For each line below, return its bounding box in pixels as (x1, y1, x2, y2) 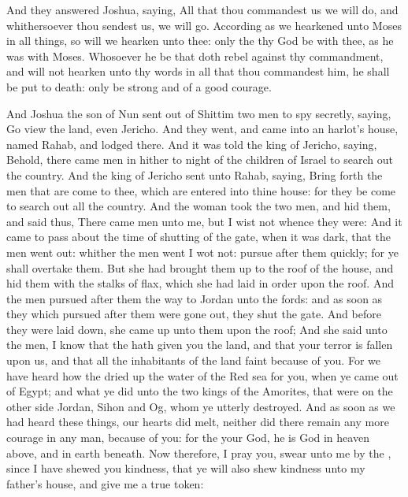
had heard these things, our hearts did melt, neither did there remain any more (6, 414, 389, 430)
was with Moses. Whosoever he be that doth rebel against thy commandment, (6, 47, 384, 64)
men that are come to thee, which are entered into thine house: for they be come (6, 182, 396, 198)
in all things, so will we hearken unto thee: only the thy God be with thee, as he (6, 32, 394, 49)
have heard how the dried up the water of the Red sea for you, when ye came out (6, 367, 399, 384)
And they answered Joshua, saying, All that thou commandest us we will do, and (6, 2, 399, 17)
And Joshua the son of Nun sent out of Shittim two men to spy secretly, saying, (6, 105, 391, 121)
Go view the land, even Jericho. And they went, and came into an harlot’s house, (6, 121, 399, 137)
